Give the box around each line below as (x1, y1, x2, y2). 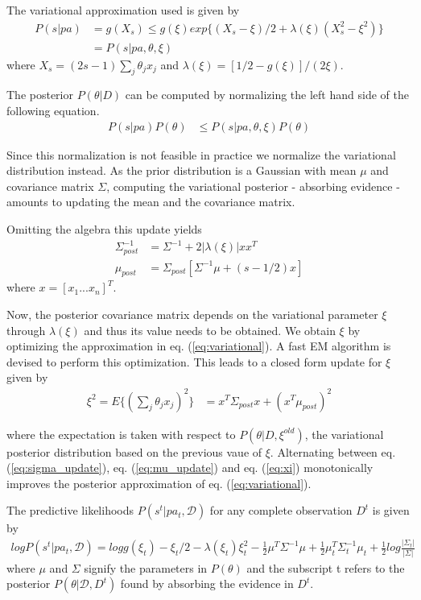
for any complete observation (209, 502, 353, 519)
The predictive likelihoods (6, 502, 134, 519)
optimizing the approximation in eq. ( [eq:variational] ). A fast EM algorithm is (6, 337, 391, 354)
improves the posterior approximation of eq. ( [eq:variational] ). (6, 474, 312, 491)
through (6, 321, 46, 338)
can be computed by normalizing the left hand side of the (125, 86, 409, 103)
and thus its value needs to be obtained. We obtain (84, 321, 336, 338)
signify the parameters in (84, 559, 208, 576)
